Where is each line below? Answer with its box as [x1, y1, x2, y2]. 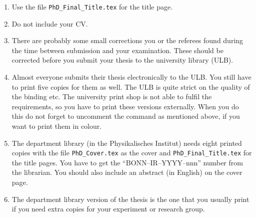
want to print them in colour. [11, 121, 102, 131]
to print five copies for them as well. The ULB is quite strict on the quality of [11, 81, 250, 92]
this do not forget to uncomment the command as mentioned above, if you [11, 111, 240, 121]
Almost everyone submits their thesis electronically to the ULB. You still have [11, 72, 251, 82]
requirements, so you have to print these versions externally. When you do [11, 101, 239, 111]
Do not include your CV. [11, 18, 88, 29]
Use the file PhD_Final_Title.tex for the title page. [11, 2, 173, 12]
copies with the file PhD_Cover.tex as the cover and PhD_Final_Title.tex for [11, 147, 252, 158]
